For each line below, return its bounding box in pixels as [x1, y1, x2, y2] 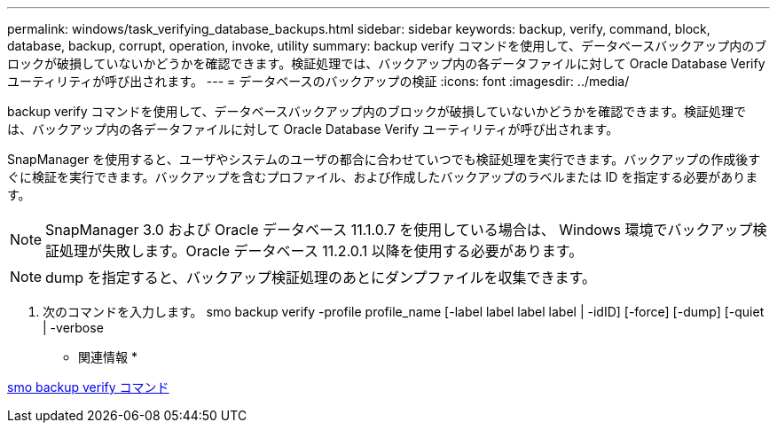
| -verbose [43, 320, 104, 335]
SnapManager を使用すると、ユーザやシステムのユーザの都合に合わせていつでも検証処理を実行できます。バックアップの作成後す [7, 152, 761, 167]
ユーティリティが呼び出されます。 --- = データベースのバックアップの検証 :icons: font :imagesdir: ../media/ [7, 74, 630, 89]
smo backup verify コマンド [7, 379, 169, 395]
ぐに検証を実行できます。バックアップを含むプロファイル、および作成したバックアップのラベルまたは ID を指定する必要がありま [7, 169, 758, 184]
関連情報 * [78, 349, 137, 364]
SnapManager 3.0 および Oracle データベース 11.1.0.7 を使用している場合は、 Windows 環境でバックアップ [45, 221, 753, 238]
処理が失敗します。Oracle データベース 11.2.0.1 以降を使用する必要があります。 [59, 242, 584, 260]
